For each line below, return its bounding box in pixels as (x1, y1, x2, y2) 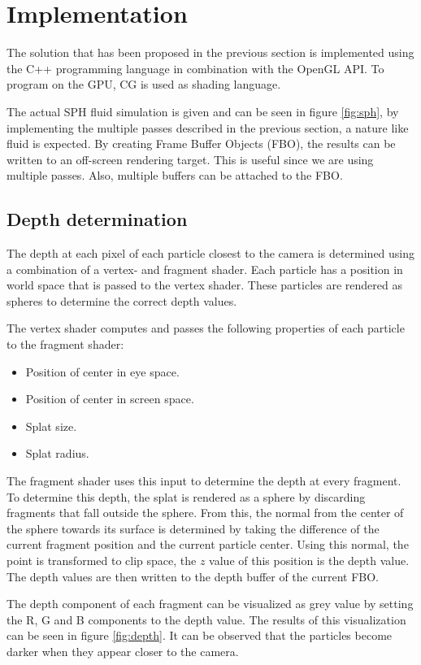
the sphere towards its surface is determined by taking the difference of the (7, 519, 380, 537)
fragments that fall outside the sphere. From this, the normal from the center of (7, 504, 404, 521)
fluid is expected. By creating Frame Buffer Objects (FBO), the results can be (7, 135, 396, 152)
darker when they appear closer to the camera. (7, 642, 239, 659)
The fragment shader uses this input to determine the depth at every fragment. (7, 472, 401, 489)
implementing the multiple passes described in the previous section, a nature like (7, 119, 409, 136)
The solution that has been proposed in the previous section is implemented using (7, 44, 414, 61)
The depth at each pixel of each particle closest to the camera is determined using (7, 245, 415, 262)
